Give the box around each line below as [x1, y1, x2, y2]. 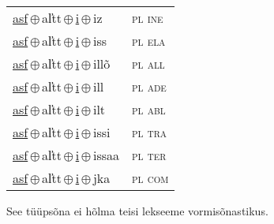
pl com [132, 169, 169, 187]
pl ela [132, 32, 166, 50]
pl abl [132, 100, 166, 118]
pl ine [132, 9, 163, 27]
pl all [132, 54, 165, 73]
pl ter [132, 146, 167, 164]
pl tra [132, 123, 167, 141]
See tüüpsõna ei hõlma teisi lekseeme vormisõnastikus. [6, 203, 268, 218]
